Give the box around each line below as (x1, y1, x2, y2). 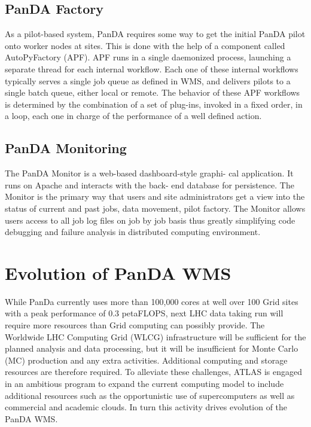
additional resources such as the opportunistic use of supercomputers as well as (5, 389, 295, 401)
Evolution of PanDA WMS (5, 260, 231, 285)
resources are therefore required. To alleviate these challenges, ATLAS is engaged (5, 365, 303, 378)
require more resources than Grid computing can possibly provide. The (5, 319, 265, 331)
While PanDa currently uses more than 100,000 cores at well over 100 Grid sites (5, 295, 298, 307)
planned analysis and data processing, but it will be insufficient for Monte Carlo (5, 342, 298, 355)
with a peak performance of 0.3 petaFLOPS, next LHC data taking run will (5, 307, 283, 319)
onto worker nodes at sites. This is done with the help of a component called (5, 39, 285, 51)
